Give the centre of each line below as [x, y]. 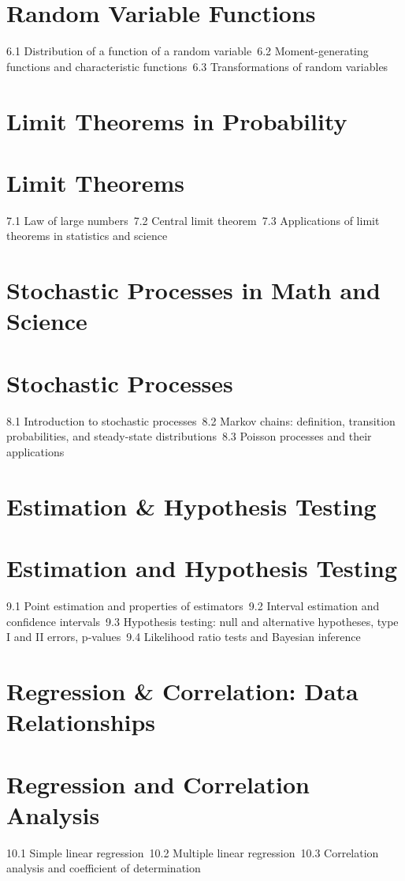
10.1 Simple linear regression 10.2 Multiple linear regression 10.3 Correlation [193, 852]
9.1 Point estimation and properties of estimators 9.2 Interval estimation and [193, 605]
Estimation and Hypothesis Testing [202, 568]
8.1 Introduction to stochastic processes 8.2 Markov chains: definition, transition [201, 420]
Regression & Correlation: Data [182, 690]
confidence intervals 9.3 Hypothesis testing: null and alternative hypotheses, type [202, 621]
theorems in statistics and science [87, 236]
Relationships [81, 722]
